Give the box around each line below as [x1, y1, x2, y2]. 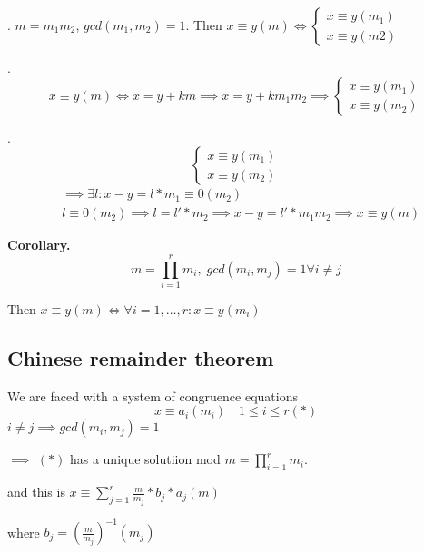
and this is [7, 482, 65, 501]
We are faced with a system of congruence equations [7, 386, 298, 405]
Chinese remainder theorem [7, 343, 274, 371]
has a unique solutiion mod [69, 449, 221, 469]
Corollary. [7, 235, 71, 254]
